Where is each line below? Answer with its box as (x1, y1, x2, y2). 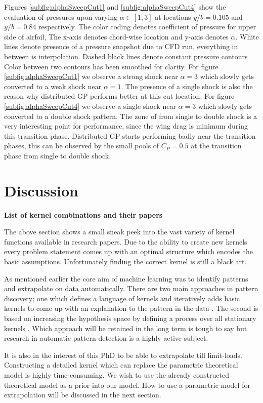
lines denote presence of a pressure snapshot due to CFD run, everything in (4, 41, 238, 52)
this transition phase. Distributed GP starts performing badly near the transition (4, 130, 256, 141)
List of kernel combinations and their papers (4, 209, 163, 220)
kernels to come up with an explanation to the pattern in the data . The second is (4, 303, 258, 313)
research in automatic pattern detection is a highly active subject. (4, 333, 208, 343)
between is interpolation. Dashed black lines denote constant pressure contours (4, 51, 248, 61)
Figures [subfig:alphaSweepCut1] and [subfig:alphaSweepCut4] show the (4, 2, 226, 12)
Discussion (4, 180, 78, 200)
